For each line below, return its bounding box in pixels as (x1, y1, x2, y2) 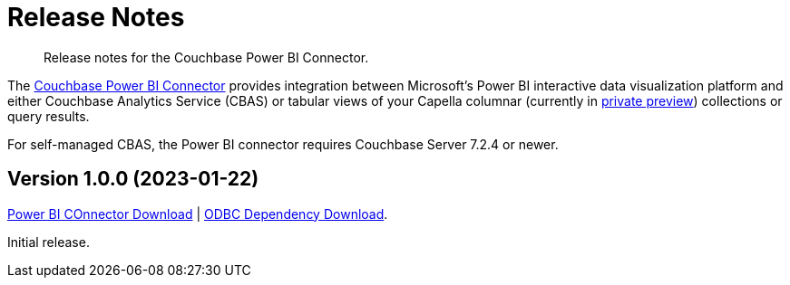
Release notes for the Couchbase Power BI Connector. (44, 49, 369, 65)
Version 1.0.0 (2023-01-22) (7, 167, 259, 191)
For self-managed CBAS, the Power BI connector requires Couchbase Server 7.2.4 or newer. (7, 136, 559, 152)
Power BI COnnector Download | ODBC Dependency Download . (7, 205, 388, 222)
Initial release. (7, 233, 90, 250)
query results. (7, 108, 90, 124)
